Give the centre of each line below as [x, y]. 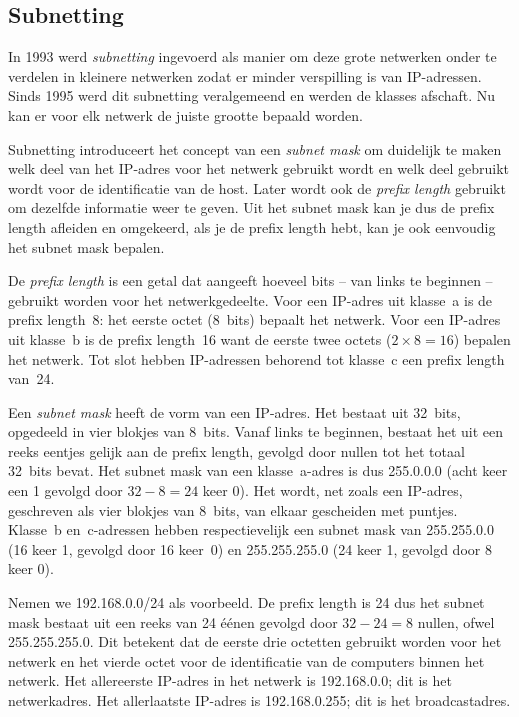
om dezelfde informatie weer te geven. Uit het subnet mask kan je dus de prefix [251, 207]
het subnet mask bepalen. [86, 246]
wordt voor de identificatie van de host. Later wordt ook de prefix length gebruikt [257, 187]
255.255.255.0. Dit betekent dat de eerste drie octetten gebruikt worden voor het [255, 641]
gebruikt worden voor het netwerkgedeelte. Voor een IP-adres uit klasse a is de [250, 299]
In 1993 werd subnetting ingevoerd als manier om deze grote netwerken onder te [252, 56]
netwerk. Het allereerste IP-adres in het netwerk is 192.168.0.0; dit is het [230, 680]
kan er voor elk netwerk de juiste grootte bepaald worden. [185, 114]
